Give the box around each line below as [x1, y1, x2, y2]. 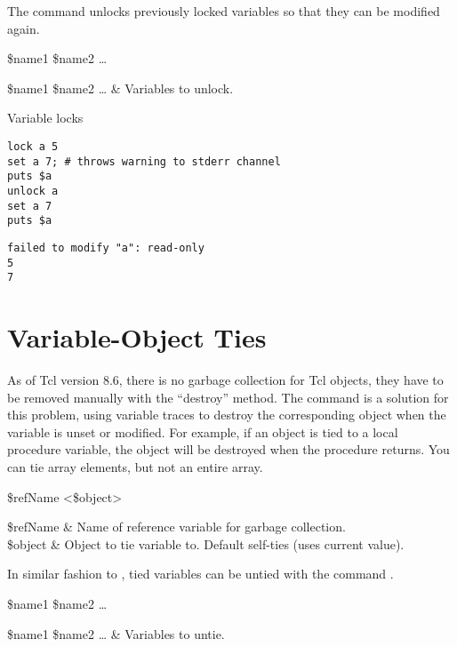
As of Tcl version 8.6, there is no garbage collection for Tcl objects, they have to [7, 371, 444, 388]
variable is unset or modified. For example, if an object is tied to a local [7, 422, 398, 441]
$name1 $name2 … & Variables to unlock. [7, 78, 234, 97]
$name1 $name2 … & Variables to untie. [7, 624, 225, 643]
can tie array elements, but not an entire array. [7, 457, 263, 475]
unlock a [7, 184, 59, 197]
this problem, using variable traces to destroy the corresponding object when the [7, 405, 446, 424]
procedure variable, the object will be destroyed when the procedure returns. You [7, 440, 450, 459]
